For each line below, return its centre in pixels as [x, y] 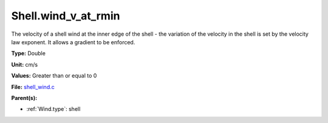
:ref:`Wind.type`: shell [53, 109]
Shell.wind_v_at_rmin [66, 16]
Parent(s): [24, 98]
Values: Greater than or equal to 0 [54, 76]
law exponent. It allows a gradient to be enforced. [73, 42]
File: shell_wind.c [33, 87]
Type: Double [28, 53]
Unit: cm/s [25, 64]
